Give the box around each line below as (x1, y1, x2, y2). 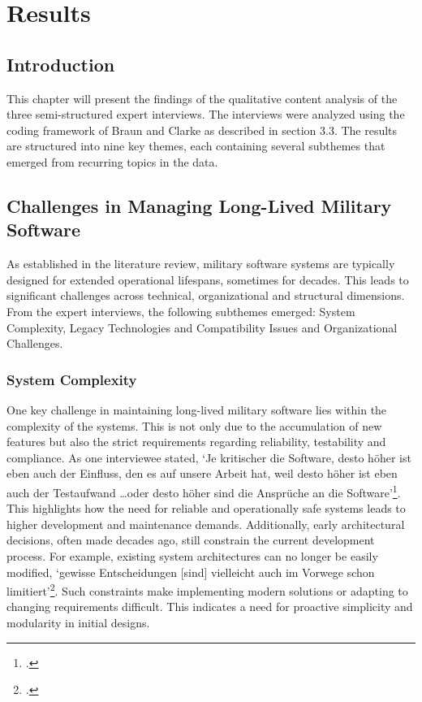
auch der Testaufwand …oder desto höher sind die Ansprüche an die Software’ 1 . (6, 481, 401, 500)
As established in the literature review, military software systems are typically (6, 255, 395, 272)
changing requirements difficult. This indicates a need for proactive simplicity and (6, 598, 413, 615)
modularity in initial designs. (6, 613, 150, 630)
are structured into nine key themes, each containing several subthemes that (6, 137, 385, 154)
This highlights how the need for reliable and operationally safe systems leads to (6, 500, 406, 517)
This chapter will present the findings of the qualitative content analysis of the (6, 89, 398, 106)
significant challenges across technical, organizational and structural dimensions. (6, 287, 405, 304)
